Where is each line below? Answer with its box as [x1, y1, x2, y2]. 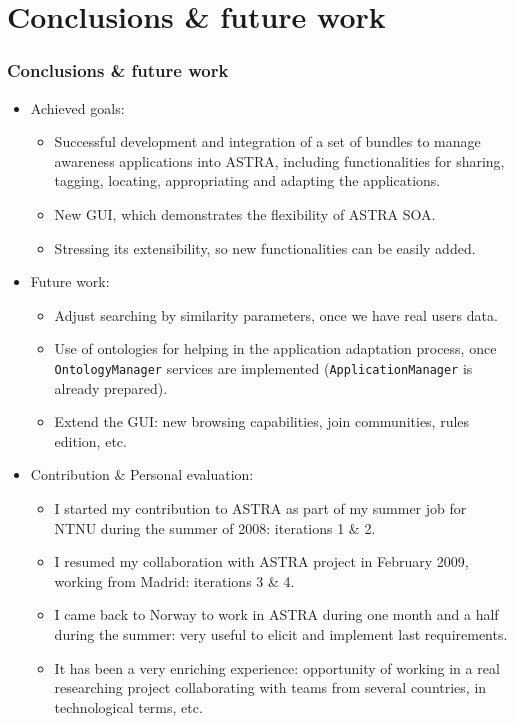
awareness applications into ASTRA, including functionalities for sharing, [54, 150, 505, 171]
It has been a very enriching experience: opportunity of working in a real [54, 657, 500, 678]
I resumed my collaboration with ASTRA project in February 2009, [54, 551, 469, 572]
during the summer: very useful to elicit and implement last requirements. [54, 623, 508, 644]
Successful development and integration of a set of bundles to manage [54, 131, 481, 152]
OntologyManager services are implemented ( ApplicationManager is [54, 357, 473, 378]
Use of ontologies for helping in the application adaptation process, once [54, 338, 497, 359]
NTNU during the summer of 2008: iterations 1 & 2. [54, 517, 376, 538]
